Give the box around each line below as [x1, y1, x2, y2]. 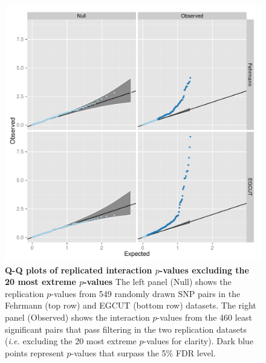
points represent [5, 346, 64, 359]
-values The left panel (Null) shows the [83, 275, 232, 288]
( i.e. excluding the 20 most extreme [5, 335, 137, 347]
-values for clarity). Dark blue [143, 335, 254, 347]
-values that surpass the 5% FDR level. [71, 346, 216, 359]
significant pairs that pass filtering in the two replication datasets [5, 322, 247, 335]
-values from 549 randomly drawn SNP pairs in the [51, 287, 241, 299]
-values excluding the [159, 263, 249, 276]
